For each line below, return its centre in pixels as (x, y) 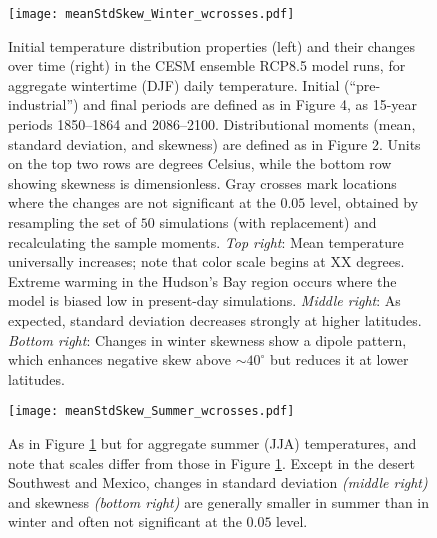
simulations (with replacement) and (268, 222)
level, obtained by (364, 202)
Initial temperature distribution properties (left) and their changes (211, 45)
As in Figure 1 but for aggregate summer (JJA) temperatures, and (212, 443)
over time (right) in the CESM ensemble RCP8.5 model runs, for (207, 65)
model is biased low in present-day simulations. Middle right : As (204, 300)
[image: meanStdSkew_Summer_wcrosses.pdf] (151, 411)
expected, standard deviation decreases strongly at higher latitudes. (215, 319)
